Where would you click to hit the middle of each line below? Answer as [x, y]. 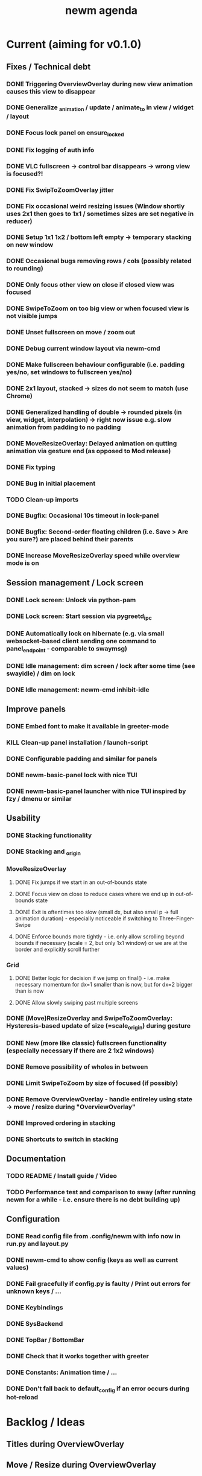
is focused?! [25, 174]
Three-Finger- [177, 918]
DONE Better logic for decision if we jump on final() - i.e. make [92, 978]
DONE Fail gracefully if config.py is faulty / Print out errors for [99, 1284]
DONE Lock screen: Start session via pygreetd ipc [79, 617]
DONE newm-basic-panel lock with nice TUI [72, 775]
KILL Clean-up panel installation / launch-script [77, 743]
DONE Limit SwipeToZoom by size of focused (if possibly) [92, 1083]
